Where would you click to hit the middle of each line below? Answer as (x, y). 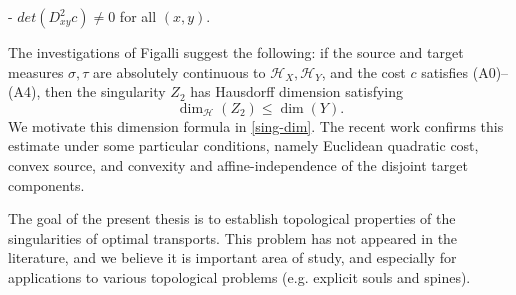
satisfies (445, 71)
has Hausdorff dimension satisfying (296, 91)
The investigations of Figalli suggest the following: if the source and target (236, 52)
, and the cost (363, 71)
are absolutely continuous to (179, 71)
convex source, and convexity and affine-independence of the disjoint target (238, 164)
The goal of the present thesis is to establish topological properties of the (232, 218)
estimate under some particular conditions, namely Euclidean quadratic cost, (243, 145)
